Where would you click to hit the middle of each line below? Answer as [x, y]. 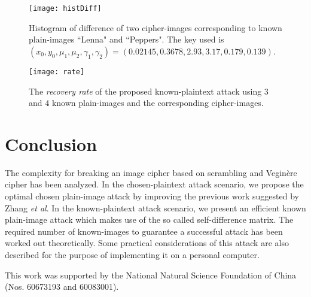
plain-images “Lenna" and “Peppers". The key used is [126, 39]
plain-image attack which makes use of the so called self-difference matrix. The [149, 219]
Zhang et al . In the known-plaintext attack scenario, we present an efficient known [155, 207]
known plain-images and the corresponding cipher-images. [158, 103]
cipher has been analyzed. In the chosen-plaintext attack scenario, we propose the [154, 184]
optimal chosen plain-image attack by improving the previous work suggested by [152, 196]
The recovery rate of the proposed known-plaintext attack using [145, 91]
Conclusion [51, 143]
